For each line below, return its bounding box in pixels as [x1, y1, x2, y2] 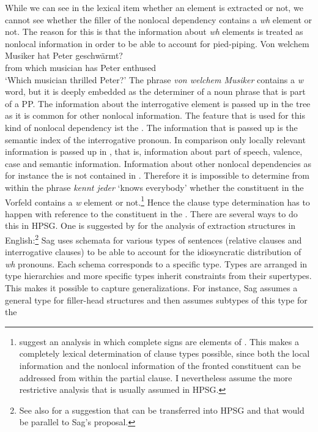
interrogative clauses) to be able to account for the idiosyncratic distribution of [5, 245, 301, 258]
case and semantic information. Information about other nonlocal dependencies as [5, 157, 311, 169]
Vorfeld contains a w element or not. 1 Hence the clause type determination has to [5, 193, 310, 208]
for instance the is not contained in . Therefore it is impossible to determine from [5, 169, 309, 182]
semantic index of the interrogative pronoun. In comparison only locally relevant [5, 133, 306, 146]
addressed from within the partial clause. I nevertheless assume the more [19, 371, 292, 384]
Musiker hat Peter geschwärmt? [5, 49, 123, 62]
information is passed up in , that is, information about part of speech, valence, [5, 145, 303, 158]
